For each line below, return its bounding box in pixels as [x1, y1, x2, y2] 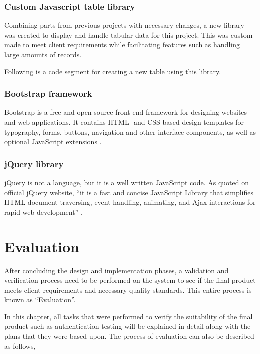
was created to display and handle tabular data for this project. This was [4, 29, 229, 40]
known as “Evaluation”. [4, 294, 76, 305]
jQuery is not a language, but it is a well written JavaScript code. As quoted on [4, 177, 249, 187]
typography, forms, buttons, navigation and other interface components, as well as [4, 126, 256, 137]
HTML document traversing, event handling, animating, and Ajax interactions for [4, 197, 256, 207]
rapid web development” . [4, 206, 83, 217]
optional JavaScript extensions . [4, 136, 102, 147]
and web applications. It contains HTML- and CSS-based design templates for [4, 117, 244, 127]
